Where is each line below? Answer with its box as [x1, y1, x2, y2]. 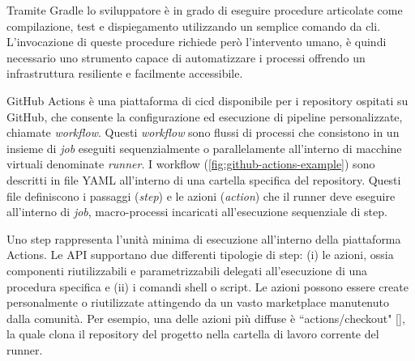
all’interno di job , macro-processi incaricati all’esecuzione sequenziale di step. [6, 203, 387, 220]
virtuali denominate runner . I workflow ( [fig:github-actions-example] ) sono [6, 155, 375, 172]
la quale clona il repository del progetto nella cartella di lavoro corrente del [6, 325, 379, 342]
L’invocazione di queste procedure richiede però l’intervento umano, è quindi [6, 33, 387, 50]
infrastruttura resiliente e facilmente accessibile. [6, 65, 243, 82]
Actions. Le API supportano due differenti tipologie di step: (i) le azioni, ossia [6, 246, 394, 263]
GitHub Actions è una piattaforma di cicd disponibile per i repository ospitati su [6, 91, 409, 108]
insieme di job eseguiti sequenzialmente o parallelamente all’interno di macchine [6, 139, 402, 156]
